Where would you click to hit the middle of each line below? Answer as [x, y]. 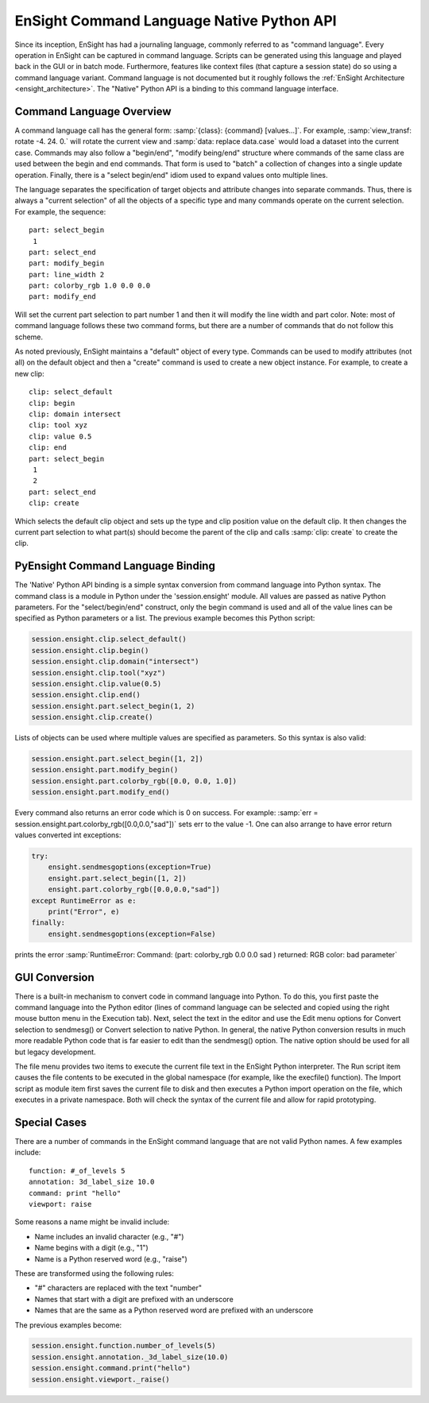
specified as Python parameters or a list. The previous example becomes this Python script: [165, 618]
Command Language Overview [93, 111]
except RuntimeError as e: [84, 901]
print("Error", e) [84, 911]
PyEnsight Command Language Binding [115, 566]
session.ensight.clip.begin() [90, 650]
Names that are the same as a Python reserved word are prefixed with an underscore [174, 1310]
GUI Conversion [54, 977]
